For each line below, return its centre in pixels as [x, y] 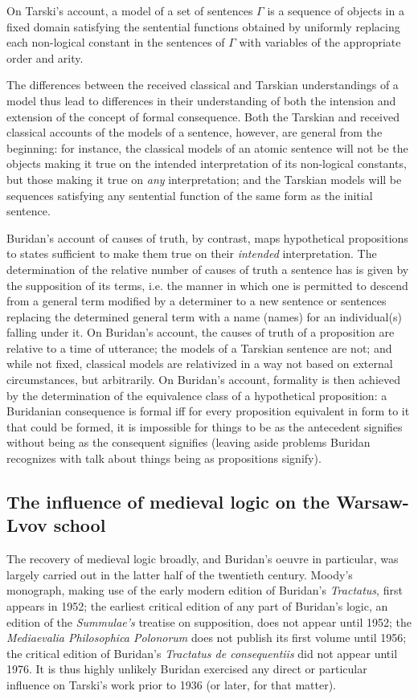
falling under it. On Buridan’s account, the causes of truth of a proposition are [201, 332]
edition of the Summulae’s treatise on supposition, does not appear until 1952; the [209, 621]
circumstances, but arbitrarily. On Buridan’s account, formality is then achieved [203, 380]
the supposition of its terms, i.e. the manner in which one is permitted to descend [207, 285]
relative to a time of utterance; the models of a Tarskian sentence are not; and [199, 347]
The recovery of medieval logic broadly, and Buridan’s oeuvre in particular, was [203, 559]
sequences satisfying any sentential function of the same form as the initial [190, 195]
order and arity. [45, 57]
